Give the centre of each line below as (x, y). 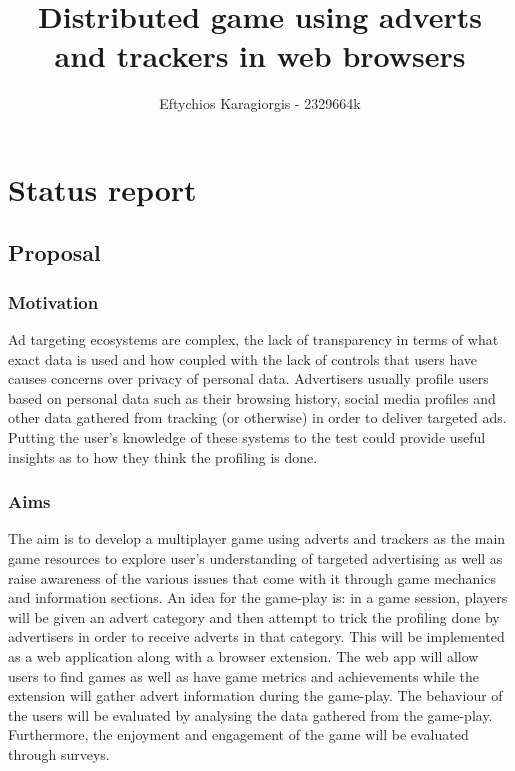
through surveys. (59, 754)
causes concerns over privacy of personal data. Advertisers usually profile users (248, 378)
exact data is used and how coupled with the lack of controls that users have (243, 358)
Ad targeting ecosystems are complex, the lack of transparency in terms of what (253, 339)
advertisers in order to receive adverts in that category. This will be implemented (256, 636)
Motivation (53, 301)
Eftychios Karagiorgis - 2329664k (260, 103)
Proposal (54, 252)
